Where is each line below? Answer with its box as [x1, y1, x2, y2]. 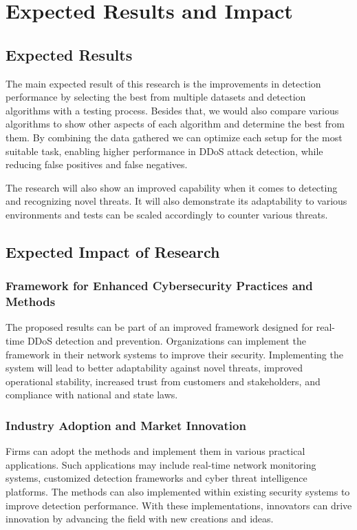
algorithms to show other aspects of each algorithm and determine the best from [6, 116, 345, 131]
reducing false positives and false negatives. [6, 157, 188, 172]
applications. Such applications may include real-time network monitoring [6, 457, 316, 471]
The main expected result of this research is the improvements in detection [6, 76, 321, 90]
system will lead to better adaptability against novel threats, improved [6, 360, 303, 375]
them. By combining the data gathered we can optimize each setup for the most [6, 130, 343, 144]
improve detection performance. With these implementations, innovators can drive [6, 498, 352, 512]
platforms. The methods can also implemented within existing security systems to [6, 485, 350, 498]
